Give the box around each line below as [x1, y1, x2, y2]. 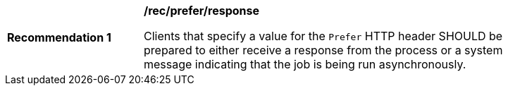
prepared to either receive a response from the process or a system [144, 43, 503, 57]
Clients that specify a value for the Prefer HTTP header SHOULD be [144, 29, 503, 43]
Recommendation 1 [7, 30, 111, 44]
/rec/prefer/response [144, 4, 259, 18]
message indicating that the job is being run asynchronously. [144, 57, 466, 71]
